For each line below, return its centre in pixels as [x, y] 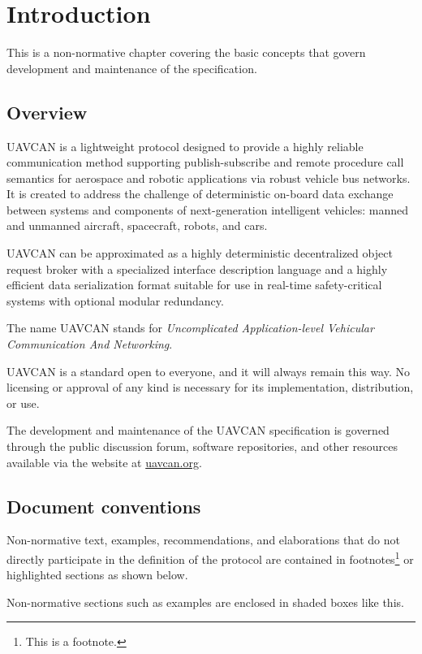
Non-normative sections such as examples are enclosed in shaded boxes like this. [205, 602]
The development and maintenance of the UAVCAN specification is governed [198, 430]
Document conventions [104, 506]
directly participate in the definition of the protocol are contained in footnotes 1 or [210, 558]
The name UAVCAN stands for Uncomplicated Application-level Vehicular [190, 328]
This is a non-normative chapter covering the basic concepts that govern [186, 52]
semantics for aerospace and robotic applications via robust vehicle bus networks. [209, 178]
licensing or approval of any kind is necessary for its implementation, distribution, [210, 387]
